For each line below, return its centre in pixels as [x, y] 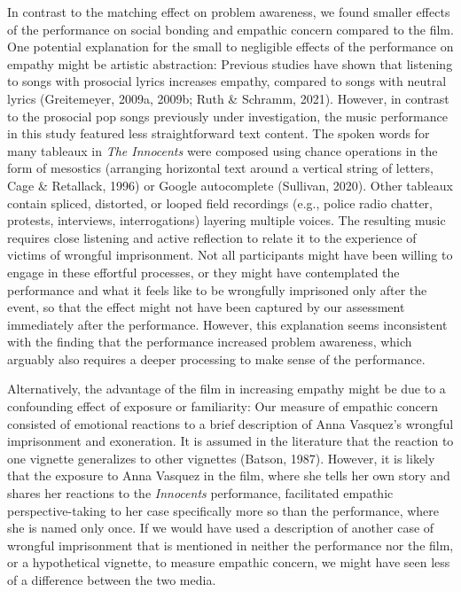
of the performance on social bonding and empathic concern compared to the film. [230, 29]
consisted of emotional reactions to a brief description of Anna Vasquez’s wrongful [230, 423]
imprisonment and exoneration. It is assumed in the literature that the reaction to [230, 441]
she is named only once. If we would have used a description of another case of [221, 528]
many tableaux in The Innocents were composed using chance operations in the [223, 150]
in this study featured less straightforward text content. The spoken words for [219, 133]
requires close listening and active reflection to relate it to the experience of [212, 237]
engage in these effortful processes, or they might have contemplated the [203, 272]
